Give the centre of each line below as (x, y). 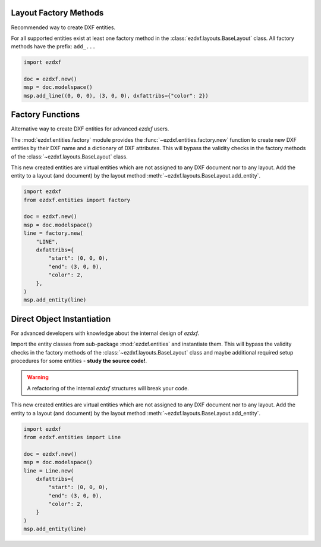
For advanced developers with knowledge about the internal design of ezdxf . (105, 333)
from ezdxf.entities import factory (77, 200)
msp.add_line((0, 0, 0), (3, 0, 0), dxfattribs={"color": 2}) (116, 96)
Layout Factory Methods (57, 13)
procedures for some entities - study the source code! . (79, 361)
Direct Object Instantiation (61, 319)
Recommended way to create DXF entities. (63, 27)
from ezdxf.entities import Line (72, 437)
